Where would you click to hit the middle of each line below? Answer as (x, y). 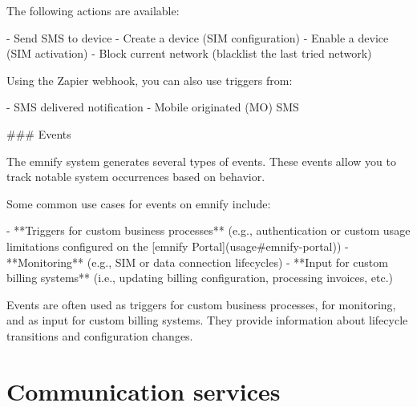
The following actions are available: (93, 10)
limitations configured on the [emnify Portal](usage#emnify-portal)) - (178, 246)
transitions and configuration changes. (100, 335)
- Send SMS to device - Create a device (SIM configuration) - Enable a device (198, 37)
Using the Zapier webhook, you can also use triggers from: (150, 80)
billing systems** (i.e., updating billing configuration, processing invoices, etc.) (200, 278)
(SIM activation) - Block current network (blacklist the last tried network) (189, 53)
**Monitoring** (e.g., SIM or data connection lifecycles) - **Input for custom (197, 262)
